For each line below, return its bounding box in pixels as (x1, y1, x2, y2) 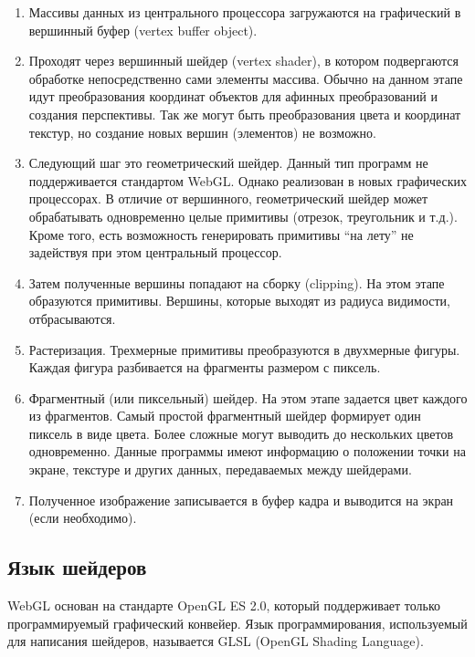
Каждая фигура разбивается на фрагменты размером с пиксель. (28, 358, 381, 377)
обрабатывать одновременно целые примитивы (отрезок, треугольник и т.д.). (28, 206, 458, 225)
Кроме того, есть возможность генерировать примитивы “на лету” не (28, 224, 414, 244)
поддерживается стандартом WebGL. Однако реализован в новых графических (28, 171, 468, 190)
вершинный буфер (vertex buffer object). (28, 20, 258, 39)
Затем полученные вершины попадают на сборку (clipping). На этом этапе (28, 273, 445, 292)
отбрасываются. (28, 308, 116, 328)
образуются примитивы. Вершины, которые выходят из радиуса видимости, (28, 291, 451, 310)
